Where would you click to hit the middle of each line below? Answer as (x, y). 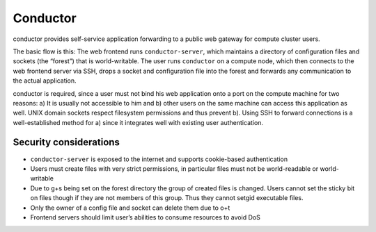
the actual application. (45, 81)
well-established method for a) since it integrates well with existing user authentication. (138, 122)
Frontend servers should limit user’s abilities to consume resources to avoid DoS (145, 217)
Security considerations (66, 142)
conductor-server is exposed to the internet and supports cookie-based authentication (159, 159)
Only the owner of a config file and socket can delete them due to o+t (130, 208)
